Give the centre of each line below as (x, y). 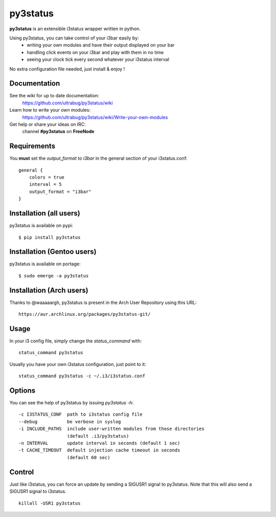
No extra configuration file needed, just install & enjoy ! (67, 69)
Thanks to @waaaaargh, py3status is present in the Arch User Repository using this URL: (103, 303)
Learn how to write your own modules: (50, 110)
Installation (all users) (45, 213)
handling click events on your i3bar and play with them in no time (95, 52)
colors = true (47, 177)
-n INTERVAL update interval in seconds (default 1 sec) (99, 443)
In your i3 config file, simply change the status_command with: (76, 341)
